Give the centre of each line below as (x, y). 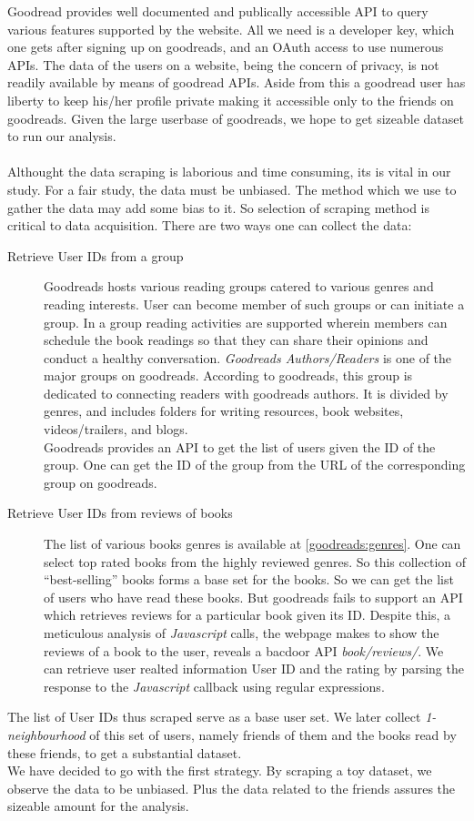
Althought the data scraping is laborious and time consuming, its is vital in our (229, 172)
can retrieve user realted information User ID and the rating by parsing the (254, 669)
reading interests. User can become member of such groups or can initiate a (254, 304)
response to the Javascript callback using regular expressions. (214, 686)
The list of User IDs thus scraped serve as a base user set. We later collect (214, 717)
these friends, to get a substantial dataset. (125, 752)
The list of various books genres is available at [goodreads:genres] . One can (252, 544)
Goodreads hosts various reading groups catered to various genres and (239, 286)
